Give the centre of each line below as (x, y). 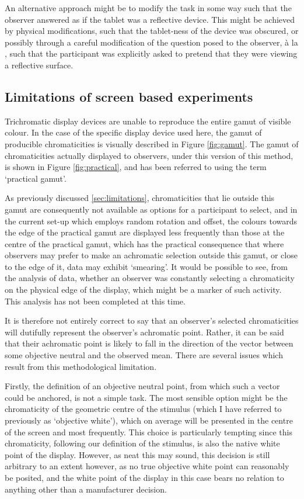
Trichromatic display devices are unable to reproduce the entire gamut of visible (148, 121)
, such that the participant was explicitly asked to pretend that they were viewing (151, 53)
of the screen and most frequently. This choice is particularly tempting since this (148, 432)
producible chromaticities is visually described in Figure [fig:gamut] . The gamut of (152, 143)
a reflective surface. (39, 65)
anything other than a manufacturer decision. (86, 489)
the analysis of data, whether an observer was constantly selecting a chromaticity (150, 278)
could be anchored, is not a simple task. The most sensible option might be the (146, 397)
